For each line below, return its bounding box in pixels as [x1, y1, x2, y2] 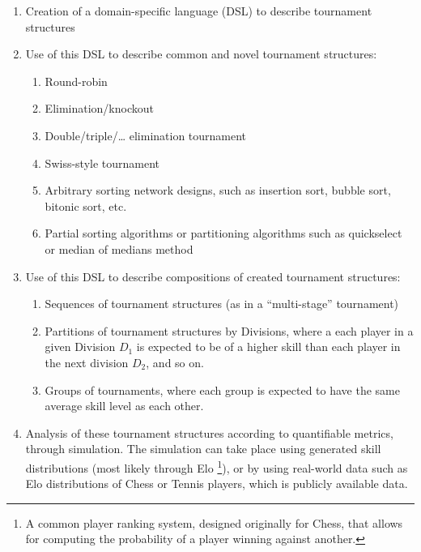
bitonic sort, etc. [45, 197, 127, 214]
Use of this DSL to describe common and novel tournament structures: [25, 45, 377, 62]
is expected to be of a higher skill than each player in [136, 338, 401, 355]
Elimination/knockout [45, 100, 154, 117]
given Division [45, 338, 116, 355]
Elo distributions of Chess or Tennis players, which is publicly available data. [25, 475, 408, 492]
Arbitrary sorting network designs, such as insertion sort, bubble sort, [45, 182, 391, 199]
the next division [45, 353, 129, 370]
